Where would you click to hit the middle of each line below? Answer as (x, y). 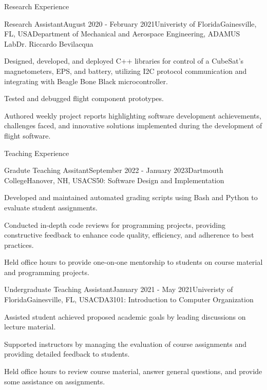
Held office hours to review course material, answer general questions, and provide (133, 371)
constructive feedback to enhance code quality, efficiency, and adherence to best (129, 235)
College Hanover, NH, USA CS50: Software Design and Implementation (114, 180)
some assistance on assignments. (55, 381)
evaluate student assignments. (51, 207)
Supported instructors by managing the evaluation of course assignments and (125, 344)
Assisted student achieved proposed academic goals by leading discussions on (125, 316)
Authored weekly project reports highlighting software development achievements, (133, 115)
